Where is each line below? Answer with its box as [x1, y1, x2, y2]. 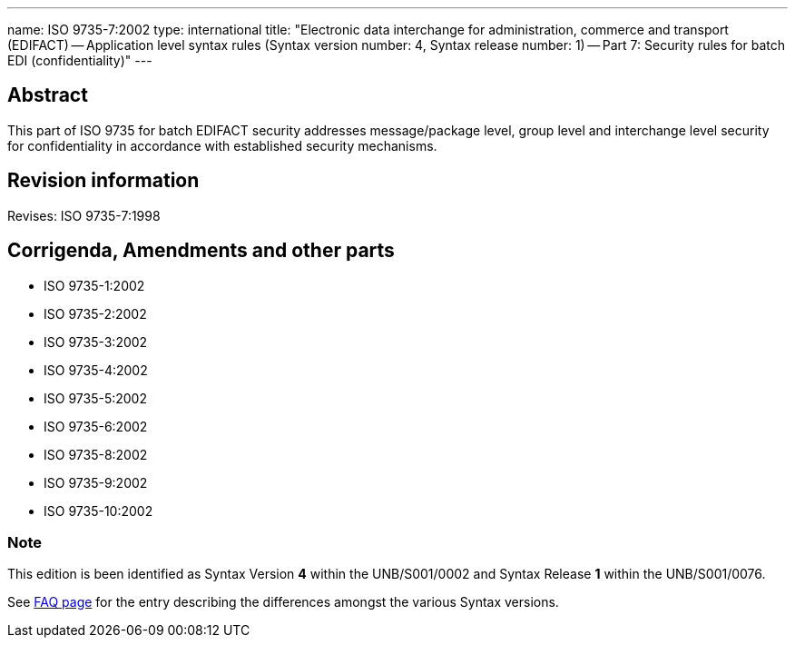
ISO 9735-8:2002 [44, 446, 148, 462]
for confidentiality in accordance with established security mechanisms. [7, 137, 437, 154]
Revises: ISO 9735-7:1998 [7, 207, 161, 223]
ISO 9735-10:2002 [44, 502, 153, 519]
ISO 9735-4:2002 [44, 362, 148, 378]
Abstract [7, 84, 88, 107]
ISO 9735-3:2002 [44, 333, 148, 350]
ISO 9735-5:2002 [44, 390, 147, 406]
